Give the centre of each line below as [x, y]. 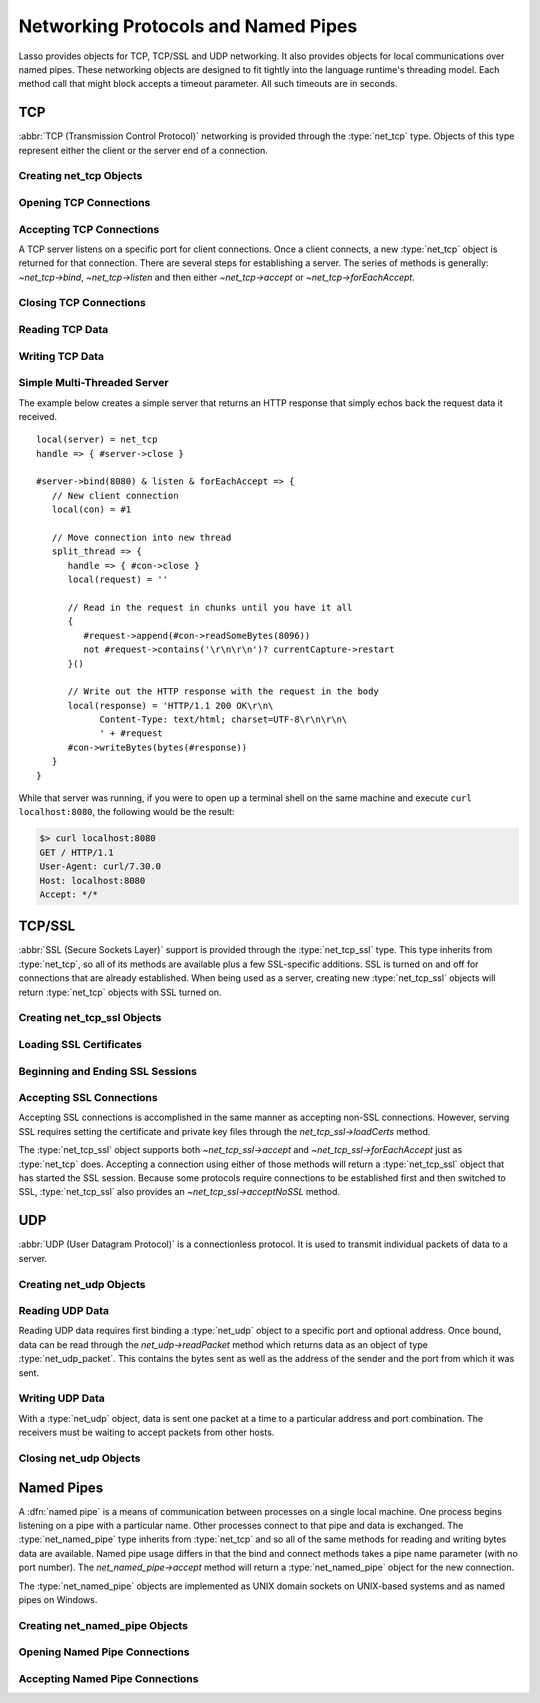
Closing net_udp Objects [79, 1458]
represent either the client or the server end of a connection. [143, 150]
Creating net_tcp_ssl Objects [90, 1018]
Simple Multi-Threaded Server [93, 383]
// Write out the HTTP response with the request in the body [223, 691]
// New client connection [115, 495]
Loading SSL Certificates [80, 1044]
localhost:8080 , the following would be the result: [126, 812]
